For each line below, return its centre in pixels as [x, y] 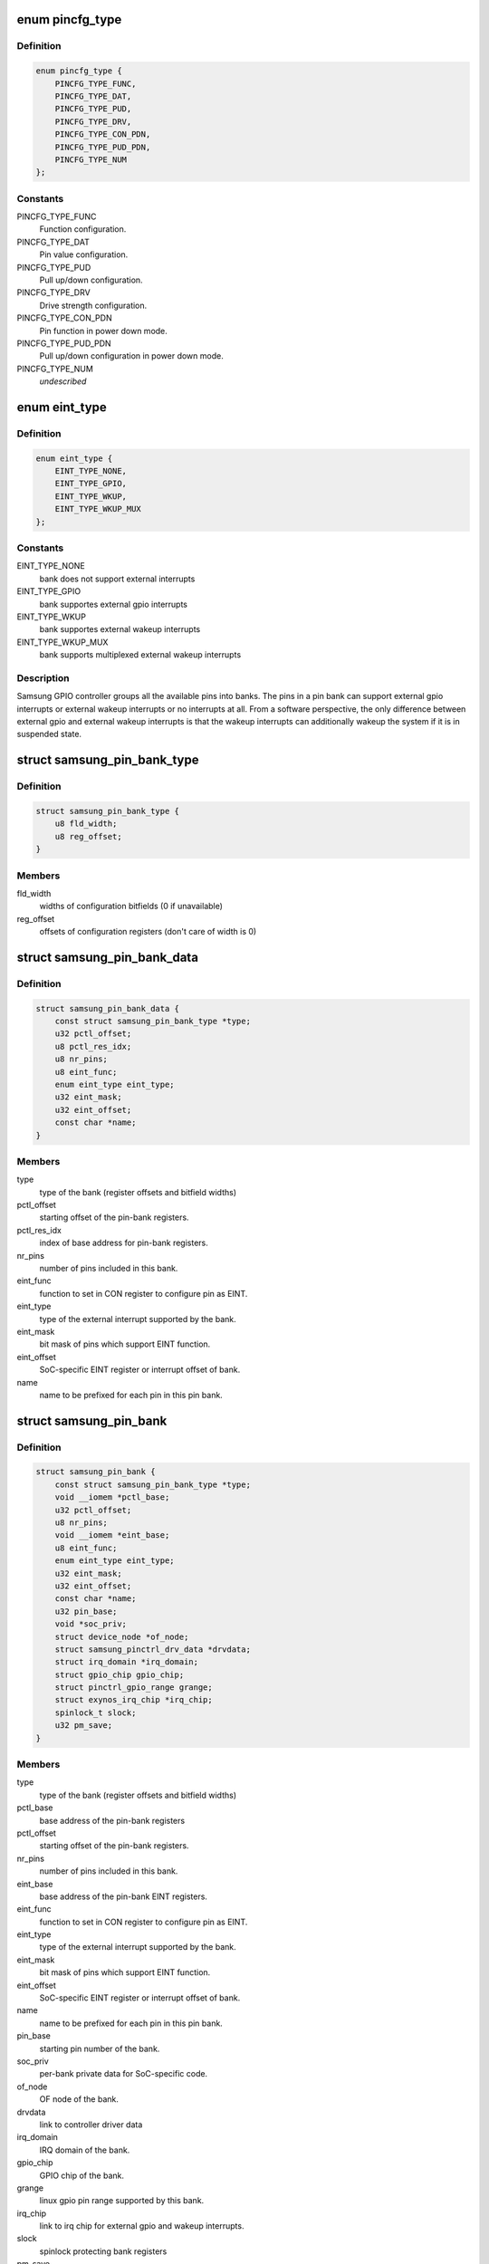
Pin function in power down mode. [103, 331]
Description [43, 677]
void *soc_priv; [91, 1624]
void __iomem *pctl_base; [112, 1497]
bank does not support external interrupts [117, 579]
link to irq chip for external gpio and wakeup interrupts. [142, 2226]
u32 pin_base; [86, 1611]
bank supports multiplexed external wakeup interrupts [140, 655]
